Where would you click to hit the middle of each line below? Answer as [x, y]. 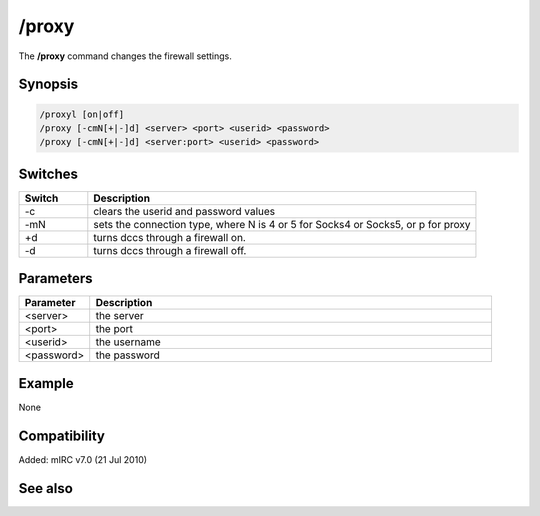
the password [127, 355]
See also [46, 488]
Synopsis [48, 84]
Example [46, 383]
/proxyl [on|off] [82, 114]
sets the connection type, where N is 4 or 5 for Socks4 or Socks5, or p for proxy [282, 224]
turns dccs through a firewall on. [170, 237]
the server [119, 316]
